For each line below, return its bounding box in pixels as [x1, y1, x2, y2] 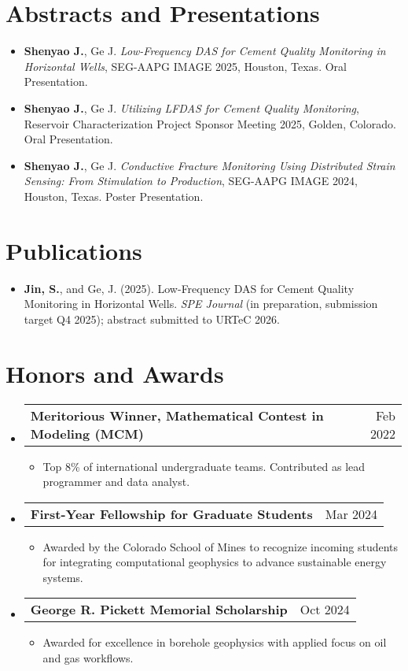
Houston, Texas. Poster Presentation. [24, 187, 204, 204]
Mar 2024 [325, 504, 377, 523]
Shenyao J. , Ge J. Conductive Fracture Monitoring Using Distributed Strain [24, 157, 395, 173]
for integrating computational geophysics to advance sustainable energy [42, 554, 387, 570]
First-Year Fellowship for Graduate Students [30, 504, 313, 523]
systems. [42, 569, 83, 585]
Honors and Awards [6, 357, 224, 389]
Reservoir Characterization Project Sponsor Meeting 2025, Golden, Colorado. [24, 115, 396, 132]
